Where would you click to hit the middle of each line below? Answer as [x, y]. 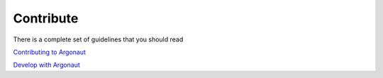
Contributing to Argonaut [50, 52]
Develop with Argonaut [47, 65]
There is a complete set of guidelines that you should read [98, 39]
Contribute [46, 18]
